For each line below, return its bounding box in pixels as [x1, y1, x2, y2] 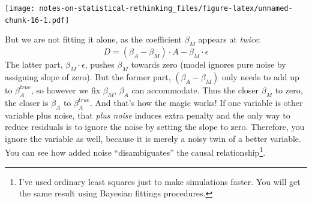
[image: [5, 4, 35, 13]
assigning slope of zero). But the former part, [5, 70, 171, 83]
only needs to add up [221, 70, 299, 83]
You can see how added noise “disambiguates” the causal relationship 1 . [5, 144, 266, 158]
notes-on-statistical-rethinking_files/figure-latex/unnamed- [39, 4, 293, 13]
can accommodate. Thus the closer [131, 83, 259, 96]
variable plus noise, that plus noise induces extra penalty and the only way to [5, 108, 290, 121]
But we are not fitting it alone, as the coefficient [5, 33, 182, 46]
